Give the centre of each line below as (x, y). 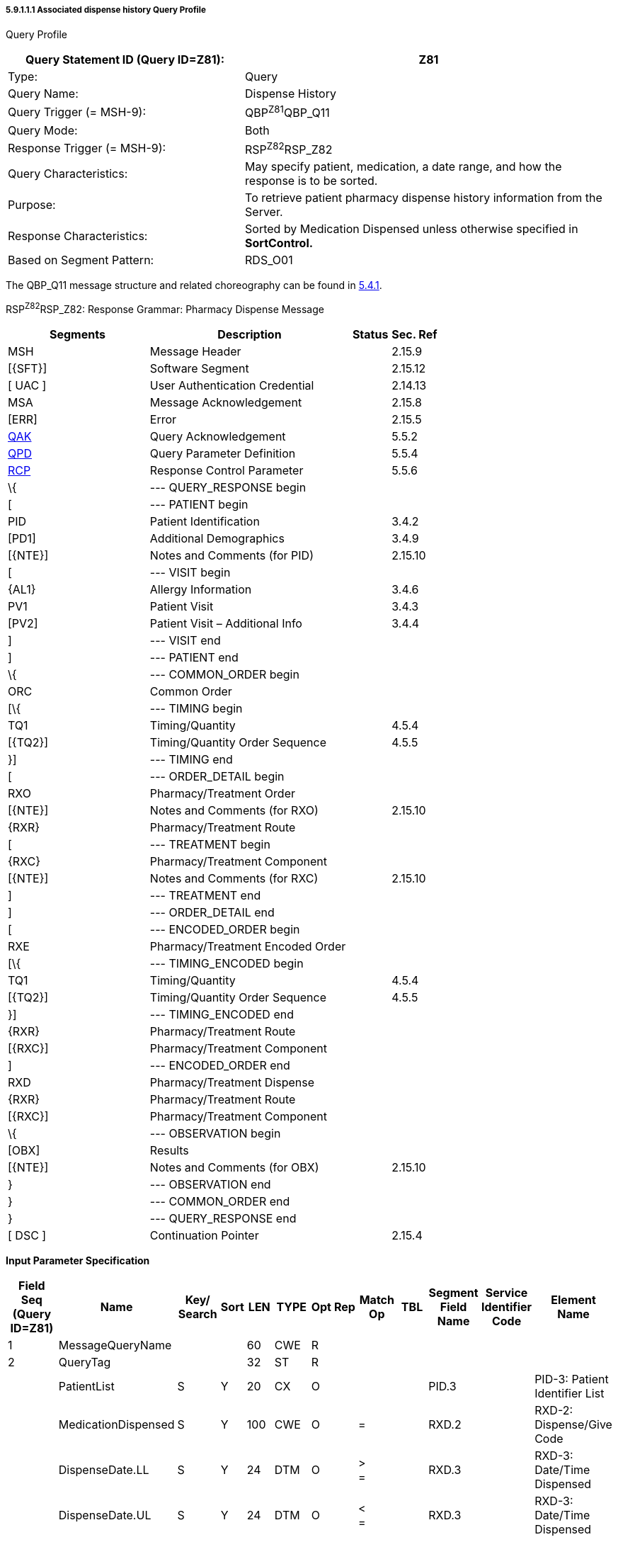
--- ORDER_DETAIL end (212, 912)
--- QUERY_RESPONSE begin (228, 487)
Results (169, 1150)
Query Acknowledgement (218, 436)
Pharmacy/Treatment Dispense (232, 1082)
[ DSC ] (27, 1235)
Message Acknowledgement (226, 402)
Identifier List (570, 1393)
